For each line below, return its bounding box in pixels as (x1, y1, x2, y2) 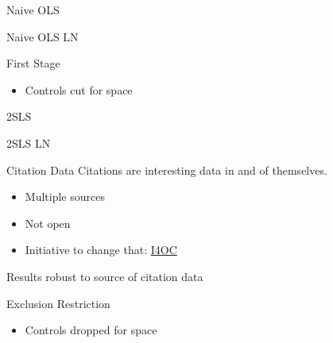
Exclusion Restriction (6, 295, 110, 311)
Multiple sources (25, 188, 105, 205)
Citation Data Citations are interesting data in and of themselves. (6, 161, 327, 178)
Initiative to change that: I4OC (25, 241, 177, 258)
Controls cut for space (25, 81, 133, 98)
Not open (25, 214, 71, 231)
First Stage (6, 55, 60, 71)
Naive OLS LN (6, 28, 79, 44)
